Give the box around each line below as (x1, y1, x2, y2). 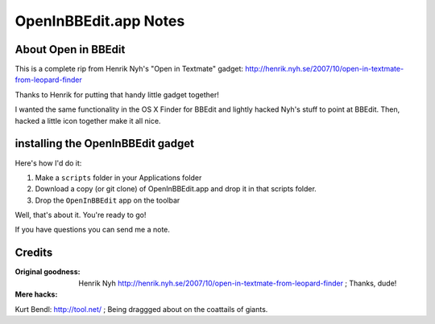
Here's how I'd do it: (14, 158, 82, 168)
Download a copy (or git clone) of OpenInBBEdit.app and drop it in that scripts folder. (35, 184, 317, 194)
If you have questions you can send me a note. (14, 225, 171, 235)
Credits (14, 246, 53, 260)
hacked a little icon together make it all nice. (14, 116, 161, 125)
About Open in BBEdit (14, 43, 126, 56)
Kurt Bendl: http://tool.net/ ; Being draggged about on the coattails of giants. (14, 304, 268, 314)
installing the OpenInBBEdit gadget (14, 137, 195, 150)
